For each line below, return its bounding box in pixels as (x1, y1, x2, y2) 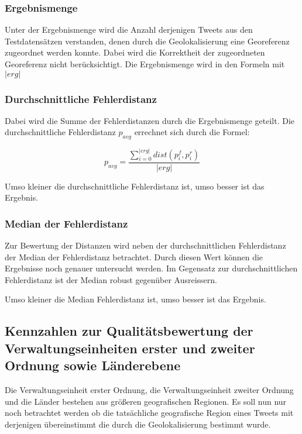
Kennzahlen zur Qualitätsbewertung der (5, 322, 253, 340)
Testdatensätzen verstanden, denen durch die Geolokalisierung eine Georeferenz (5, 35, 290, 47)
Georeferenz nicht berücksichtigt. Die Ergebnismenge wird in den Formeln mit (5, 58, 285, 70)
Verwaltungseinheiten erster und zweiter (5, 339, 255, 357)
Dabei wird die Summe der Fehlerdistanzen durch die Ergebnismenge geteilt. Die (5, 114, 295, 126)
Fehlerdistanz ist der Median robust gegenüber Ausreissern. (5, 273, 217, 285)
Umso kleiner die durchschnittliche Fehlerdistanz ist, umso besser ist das (5, 180, 265, 192)
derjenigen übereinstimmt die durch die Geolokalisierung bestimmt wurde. (5, 418, 271, 430)
